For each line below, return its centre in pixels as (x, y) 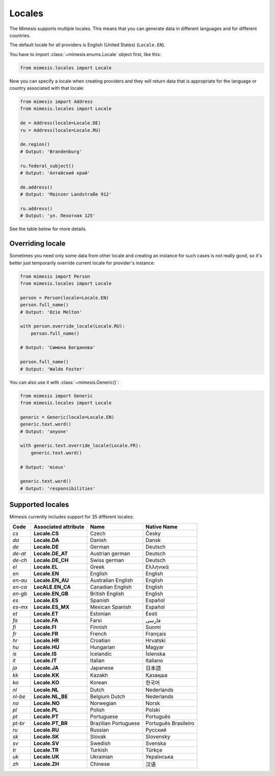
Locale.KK (46, 675)
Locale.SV (46, 743)
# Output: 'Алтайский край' (55, 173)
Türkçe (154, 750)
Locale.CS (46, 533)
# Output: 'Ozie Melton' (51, 312)
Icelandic (101, 654)
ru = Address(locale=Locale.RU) (61, 130)
